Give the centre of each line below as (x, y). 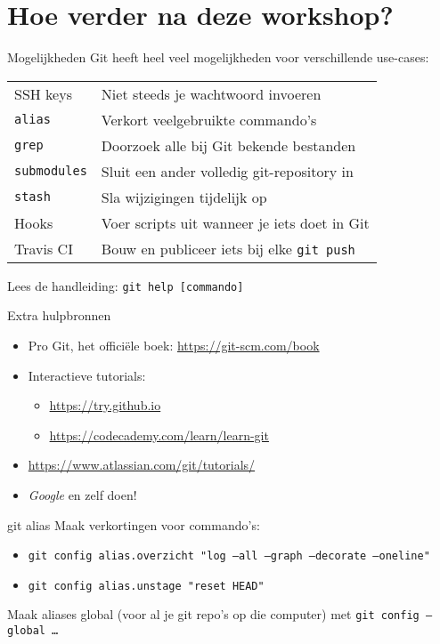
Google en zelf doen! (82, 494)
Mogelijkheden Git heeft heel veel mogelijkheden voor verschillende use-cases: (218, 57)
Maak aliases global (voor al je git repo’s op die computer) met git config (213, 614)
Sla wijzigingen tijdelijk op (184, 197)
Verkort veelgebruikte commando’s (209, 119)
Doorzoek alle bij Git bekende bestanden (228, 145)
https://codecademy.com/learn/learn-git (159, 435)
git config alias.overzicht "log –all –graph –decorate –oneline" (229, 556)
